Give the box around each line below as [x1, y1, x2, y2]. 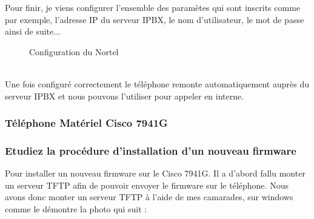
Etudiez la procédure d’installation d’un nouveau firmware [5, 143, 296, 158]
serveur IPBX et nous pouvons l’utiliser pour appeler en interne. [5, 89, 244, 102]
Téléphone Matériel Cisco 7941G [5, 115, 168, 130]
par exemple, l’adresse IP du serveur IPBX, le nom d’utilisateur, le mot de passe [5, 13, 304, 25]
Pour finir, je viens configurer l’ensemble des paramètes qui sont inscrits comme [5, 1, 301, 13]
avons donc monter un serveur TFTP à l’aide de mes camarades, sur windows [5, 190, 293, 203]
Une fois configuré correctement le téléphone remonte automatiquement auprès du [5, 77, 309, 90]
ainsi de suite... [5, 25, 61, 38]
